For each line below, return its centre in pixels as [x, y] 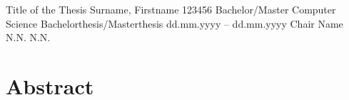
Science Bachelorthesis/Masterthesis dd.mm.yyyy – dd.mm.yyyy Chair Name [174, 23]
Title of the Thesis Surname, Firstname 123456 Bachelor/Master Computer [171, 9]
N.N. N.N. [28, 37]
